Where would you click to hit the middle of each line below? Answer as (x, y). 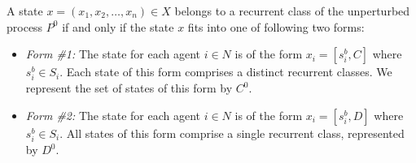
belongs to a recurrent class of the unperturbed (292, 11)
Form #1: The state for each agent (113, 54)
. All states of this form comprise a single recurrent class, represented (232, 133)
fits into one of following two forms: (276, 26)
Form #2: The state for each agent (113, 115)
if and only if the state (118, 26)
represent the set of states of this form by (129, 88)
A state (25, 11)
